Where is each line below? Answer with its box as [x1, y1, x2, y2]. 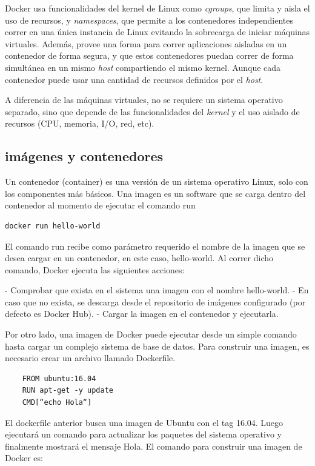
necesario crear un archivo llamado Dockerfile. [5, 351, 176, 364]
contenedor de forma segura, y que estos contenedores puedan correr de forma [5, 49, 294, 62]
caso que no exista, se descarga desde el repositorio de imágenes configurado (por [5, 295, 306, 308]
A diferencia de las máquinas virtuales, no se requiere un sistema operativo [5, 93, 283, 106]
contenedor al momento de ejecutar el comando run [5, 199, 196, 211]
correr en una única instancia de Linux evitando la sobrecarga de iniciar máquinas [5, 25, 310, 38]
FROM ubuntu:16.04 [22, 374, 96, 383]
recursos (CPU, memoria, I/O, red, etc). [5, 117, 154, 130]
